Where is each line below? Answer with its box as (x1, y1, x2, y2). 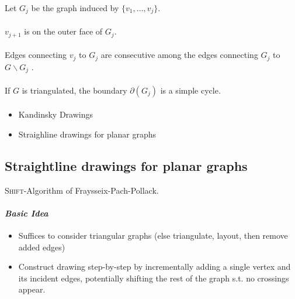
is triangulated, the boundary (22, 84, 127, 96)
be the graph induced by (31, 2, 119, 13)
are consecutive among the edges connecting (100, 49, 258, 61)
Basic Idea (5, 207, 48, 219)
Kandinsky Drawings (18, 108, 93, 121)
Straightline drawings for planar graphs (5, 156, 248, 174)
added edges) (18, 240, 65, 253)
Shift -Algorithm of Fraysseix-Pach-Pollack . (5, 184, 159, 196)
